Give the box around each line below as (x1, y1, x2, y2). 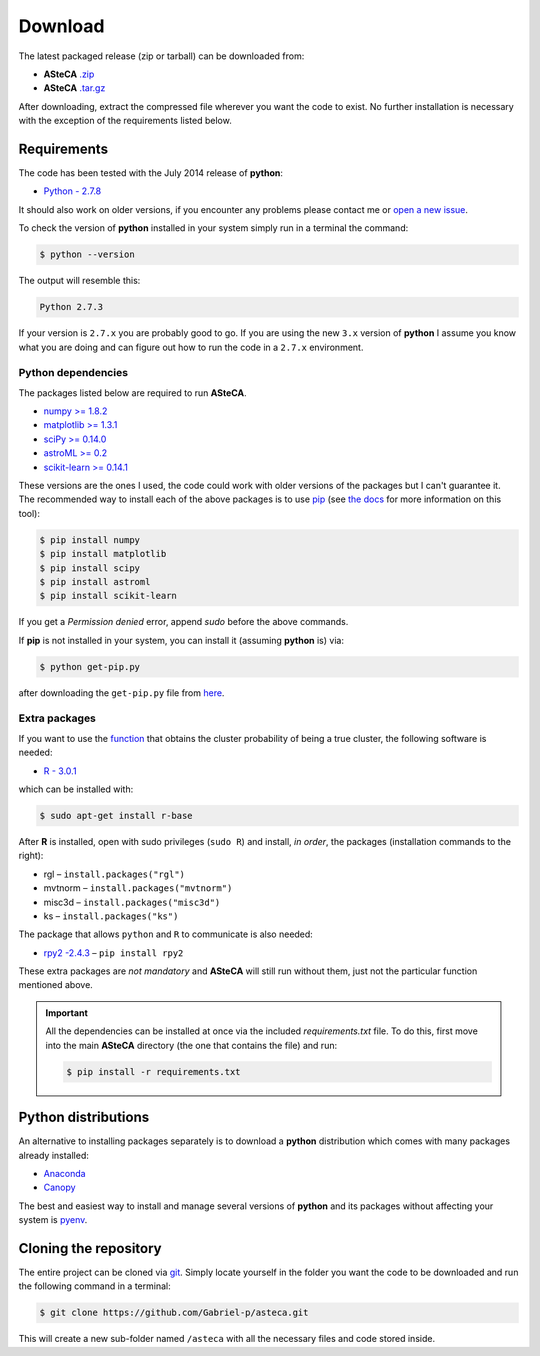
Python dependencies (18, 366, 129, 380)
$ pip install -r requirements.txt (66, 1066, 241, 1077)
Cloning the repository (18, 1240, 162, 1257)
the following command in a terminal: (18, 1280, 171, 1292)
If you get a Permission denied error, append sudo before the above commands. (18, 616, 349, 628)
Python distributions (18, 1109, 150, 1126)
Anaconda (43, 1167, 86, 1179)
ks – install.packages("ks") (43, 910, 179, 922)
